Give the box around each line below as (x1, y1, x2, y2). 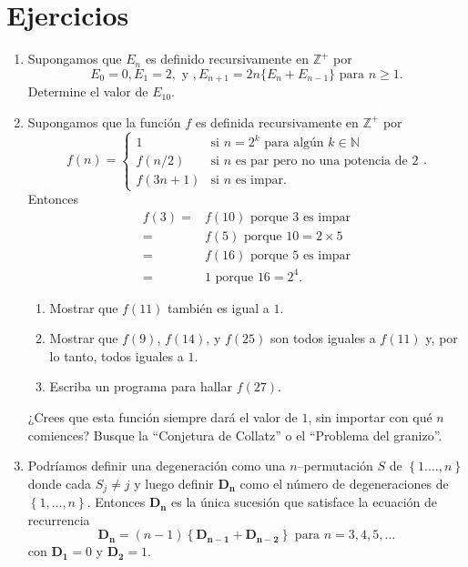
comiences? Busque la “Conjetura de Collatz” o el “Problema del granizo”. (27, 425, 443, 444)
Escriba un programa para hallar (49, 377, 232, 396)
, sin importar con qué (308, 408, 432, 427)
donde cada (27, 473, 92, 492)
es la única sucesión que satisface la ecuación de (171, 492, 438, 511)
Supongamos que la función (27, 112, 181, 131)
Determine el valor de (27, 82, 148, 101)
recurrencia (27, 510, 90, 529)
